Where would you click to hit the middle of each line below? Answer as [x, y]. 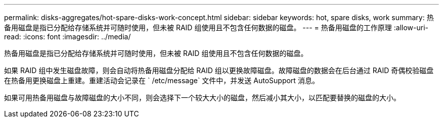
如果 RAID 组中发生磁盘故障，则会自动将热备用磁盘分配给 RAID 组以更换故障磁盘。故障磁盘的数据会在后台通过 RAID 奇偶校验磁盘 [219, 70]
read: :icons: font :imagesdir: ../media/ [68, 37]
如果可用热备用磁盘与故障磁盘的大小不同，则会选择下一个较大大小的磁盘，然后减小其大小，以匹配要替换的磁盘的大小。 [202, 98]
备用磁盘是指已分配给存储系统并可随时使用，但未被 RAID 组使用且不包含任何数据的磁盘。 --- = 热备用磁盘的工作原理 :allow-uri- [216, 27]
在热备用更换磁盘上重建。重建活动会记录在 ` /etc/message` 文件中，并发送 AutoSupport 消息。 [162, 80]
